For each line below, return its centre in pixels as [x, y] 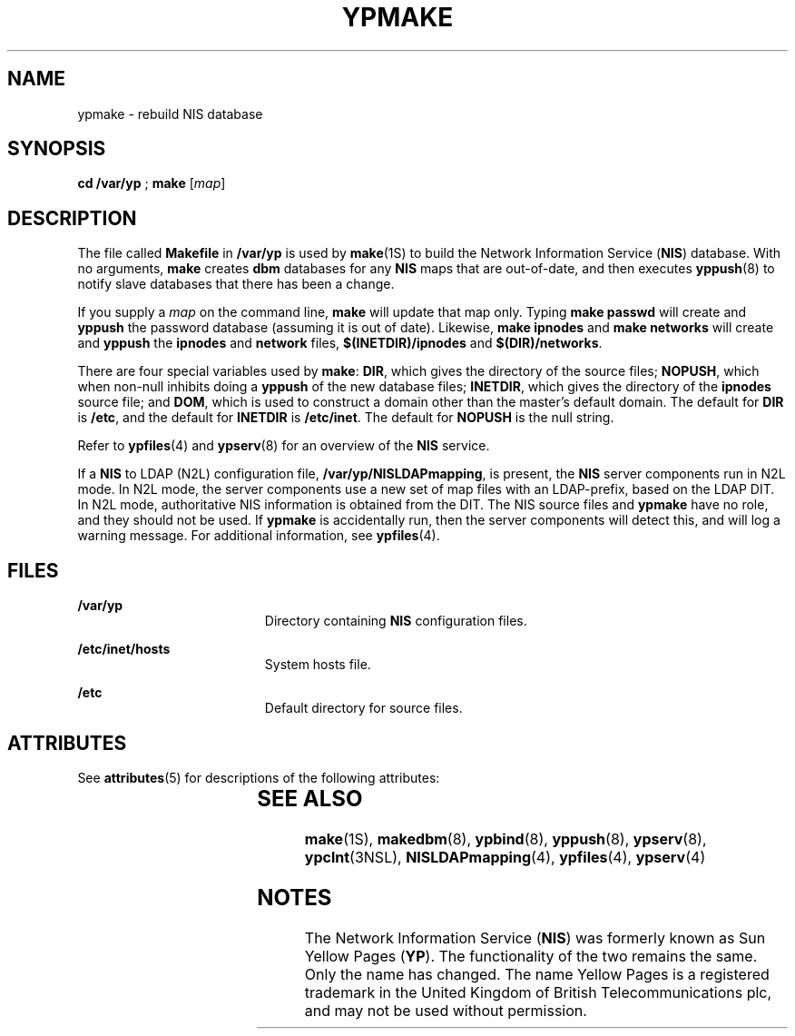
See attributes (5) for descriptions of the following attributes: [259, 777]
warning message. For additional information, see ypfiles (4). [259, 536]
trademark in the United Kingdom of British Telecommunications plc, [538, 992]
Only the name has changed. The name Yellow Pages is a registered [537, 974]
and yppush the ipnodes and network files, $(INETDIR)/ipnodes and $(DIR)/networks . [340, 343]
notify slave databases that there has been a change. [236, 284]
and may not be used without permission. [446, 1010]
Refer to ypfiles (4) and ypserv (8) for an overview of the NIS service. [284, 446]
